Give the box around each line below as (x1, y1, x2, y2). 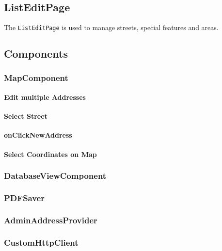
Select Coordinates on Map (4, 149, 97, 159)
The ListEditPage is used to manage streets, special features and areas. (4, 22, 219, 32)
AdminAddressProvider (4, 214, 97, 226)
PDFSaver (4, 192, 45, 204)
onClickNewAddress (4, 130, 72, 140)
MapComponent (4, 71, 68, 83)
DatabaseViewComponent (4, 170, 107, 182)
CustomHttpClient (4, 236, 79, 248)
